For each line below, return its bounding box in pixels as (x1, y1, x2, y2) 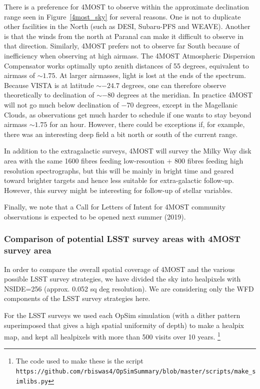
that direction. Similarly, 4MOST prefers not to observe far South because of (4, 40, 239, 51)
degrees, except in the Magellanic (136, 99, 238, 109)
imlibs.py (15, 377, 48, 385)
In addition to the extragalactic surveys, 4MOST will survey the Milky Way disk (4, 145, 251, 156)
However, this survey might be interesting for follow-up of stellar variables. (4, 184, 233, 195)
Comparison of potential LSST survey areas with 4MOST (4, 232, 241, 245)
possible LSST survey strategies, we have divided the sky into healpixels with (4, 273, 241, 284)
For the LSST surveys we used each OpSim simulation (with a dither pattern (4, 309, 240, 320)
